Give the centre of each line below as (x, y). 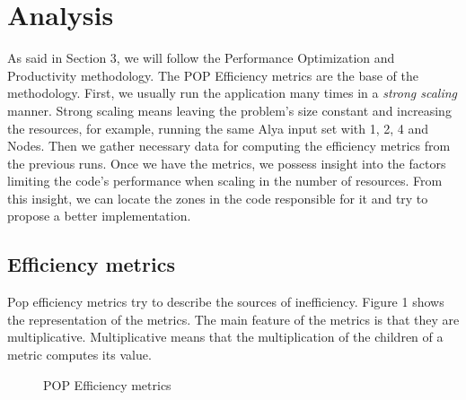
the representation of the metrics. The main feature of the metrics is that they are (233, 319)
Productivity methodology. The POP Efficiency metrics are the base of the (213, 75)
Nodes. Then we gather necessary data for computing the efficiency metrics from (229, 146)
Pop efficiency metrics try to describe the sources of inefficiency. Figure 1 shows (226, 302)
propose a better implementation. (99, 216)
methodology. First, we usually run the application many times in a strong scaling (233, 93)
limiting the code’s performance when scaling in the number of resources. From (225, 181)
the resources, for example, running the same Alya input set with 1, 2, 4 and (218, 128)
